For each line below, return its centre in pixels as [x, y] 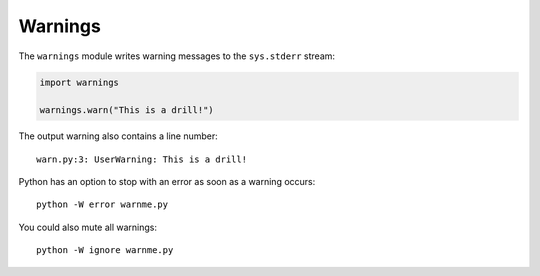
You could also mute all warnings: [87, 227]
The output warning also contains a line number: [118, 136]
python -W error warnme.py [102, 204]
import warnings [79, 82]
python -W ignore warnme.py [105, 250]
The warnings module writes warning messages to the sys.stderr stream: [176, 56]
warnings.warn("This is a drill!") [126, 110]
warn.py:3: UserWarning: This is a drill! [142, 159]
